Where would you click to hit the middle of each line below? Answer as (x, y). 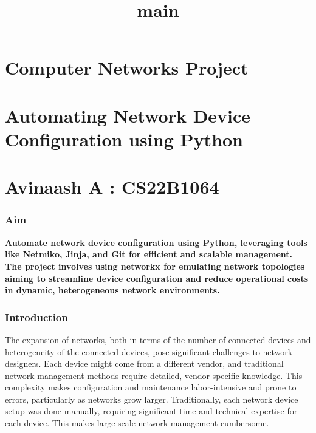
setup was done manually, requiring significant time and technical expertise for (151, 411)
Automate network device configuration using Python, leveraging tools (156, 242)
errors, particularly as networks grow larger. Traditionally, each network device (152, 399)
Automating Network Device (128, 115)
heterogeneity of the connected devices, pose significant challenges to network (149, 351)
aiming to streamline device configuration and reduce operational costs (157, 278)
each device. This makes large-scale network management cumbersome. (137, 423)
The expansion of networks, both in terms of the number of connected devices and (158, 339)
